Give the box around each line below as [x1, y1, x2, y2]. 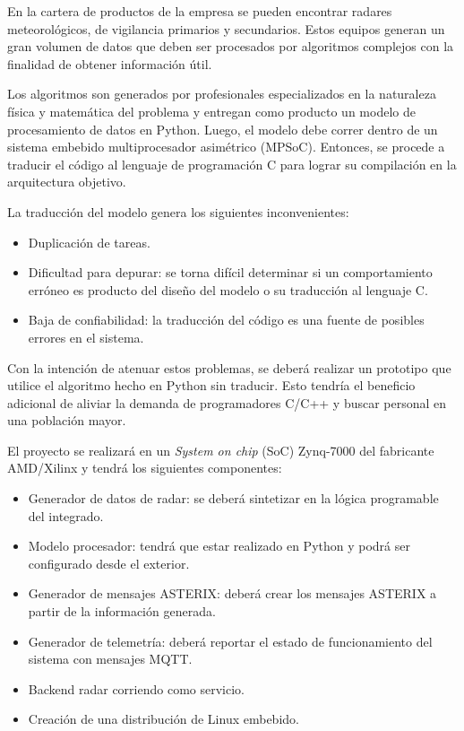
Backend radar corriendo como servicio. [28, 679, 245, 698]
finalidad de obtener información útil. [7, 54, 212, 73]
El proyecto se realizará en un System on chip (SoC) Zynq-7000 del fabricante [7, 440, 434, 459]
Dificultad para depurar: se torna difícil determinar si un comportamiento [28, 263, 433, 282]
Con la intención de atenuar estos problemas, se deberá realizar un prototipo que [7, 358, 451, 377]
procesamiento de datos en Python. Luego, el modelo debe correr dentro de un [7, 119, 438, 138]
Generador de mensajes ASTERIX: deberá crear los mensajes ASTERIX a [28, 584, 437, 603]
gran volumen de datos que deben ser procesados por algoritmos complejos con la [7, 37, 454, 56]
